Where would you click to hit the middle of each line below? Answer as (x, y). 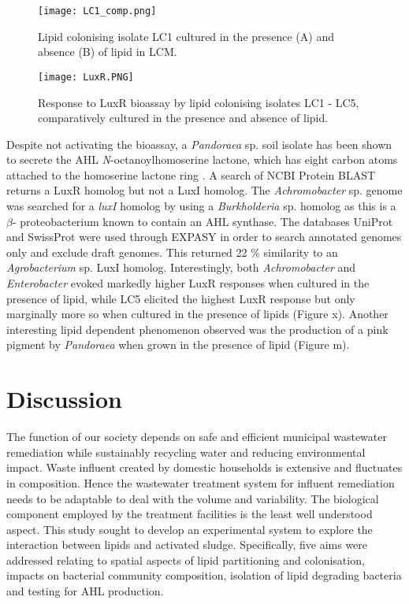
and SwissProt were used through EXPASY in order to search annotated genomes (204, 237)
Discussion (64, 399)
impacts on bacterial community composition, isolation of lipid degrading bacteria (204, 575)
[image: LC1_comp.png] (97, 11)
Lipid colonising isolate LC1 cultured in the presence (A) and (186, 36)
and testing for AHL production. (85, 591)
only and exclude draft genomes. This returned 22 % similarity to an (172, 252)
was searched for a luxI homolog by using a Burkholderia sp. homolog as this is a (201, 206)
